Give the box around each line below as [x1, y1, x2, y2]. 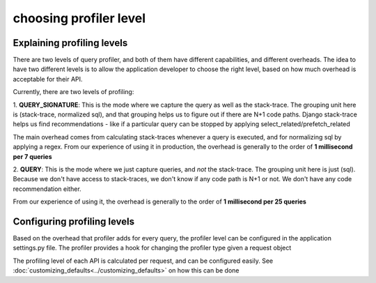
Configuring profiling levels [13, 215, 135, 227]
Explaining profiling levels [13, 37, 128, 49]
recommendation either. [13, 185, 81, 193]
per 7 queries [13, 152, 52, 160]
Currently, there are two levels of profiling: [13, 88, 134, 96]
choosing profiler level [13, 10, 146, 26]
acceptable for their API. [13, 75, 83, 83]
